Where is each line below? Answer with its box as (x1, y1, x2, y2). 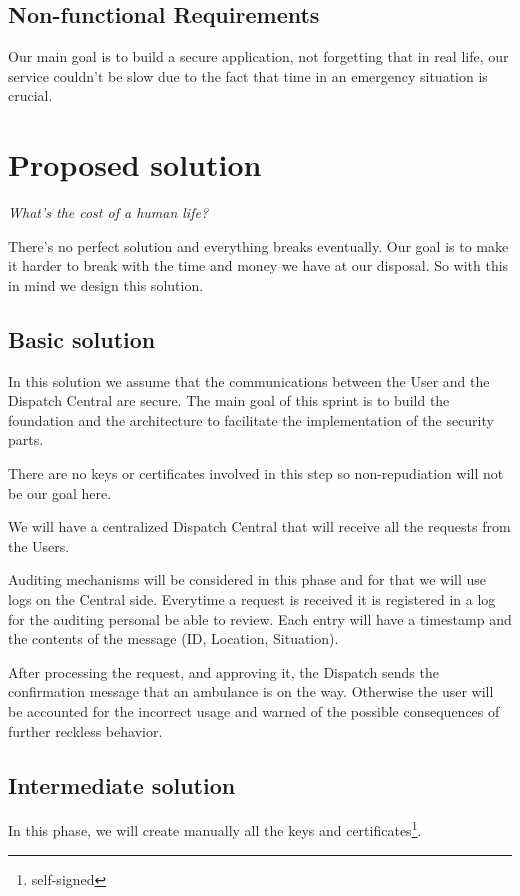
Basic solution (8, 323, 156, 354)
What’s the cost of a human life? (8, 202, 209, 223)
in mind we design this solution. (8, 274, 204, 295)
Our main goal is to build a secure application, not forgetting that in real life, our (8, 46, 509, 67)
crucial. (8, 85, 53, 106)
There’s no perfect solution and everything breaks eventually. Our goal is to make (8, 235, 509, 256)
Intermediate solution (8, 769, 236, 800)
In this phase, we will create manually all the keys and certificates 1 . (8, 817, 422, 841)
